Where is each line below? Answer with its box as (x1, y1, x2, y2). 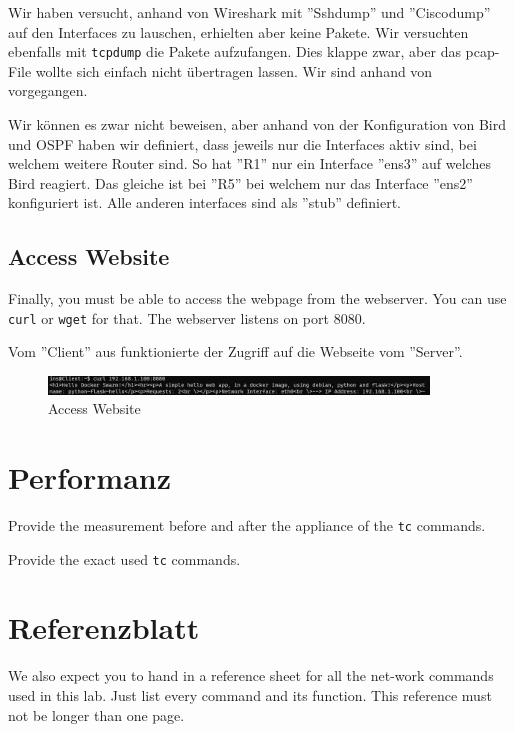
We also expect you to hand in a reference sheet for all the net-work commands (8, 665, 494, 686)
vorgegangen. (8, 80, 88, 101)
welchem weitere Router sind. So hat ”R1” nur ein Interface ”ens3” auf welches (8, 153, 491, 174)
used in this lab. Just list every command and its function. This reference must (8, 685, 492, 706)
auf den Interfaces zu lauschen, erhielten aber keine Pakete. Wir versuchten (8, 21, 469, 42)
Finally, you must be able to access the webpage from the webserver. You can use (8, 288, 507, 309)
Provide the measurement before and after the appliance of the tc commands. (8, 514, 486, 535)
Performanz (8, 457, 172, 498)
